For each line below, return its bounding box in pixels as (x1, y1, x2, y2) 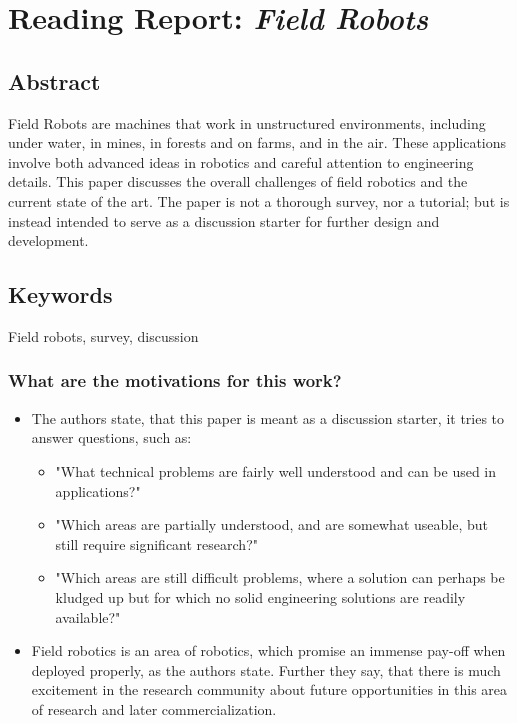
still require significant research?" (55, 533, 258, 554)
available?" (55, 606, 121, 627)
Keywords (8, 279, 113, 310)
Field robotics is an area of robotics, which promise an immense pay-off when (31, 640, 506, 661)
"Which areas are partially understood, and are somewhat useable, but (55, 514, 488, 535)
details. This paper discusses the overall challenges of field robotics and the (8, 171, 468, 192)
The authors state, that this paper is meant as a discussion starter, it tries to (31, 407, 505, 428)
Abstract (8, 65, 101, 96)
